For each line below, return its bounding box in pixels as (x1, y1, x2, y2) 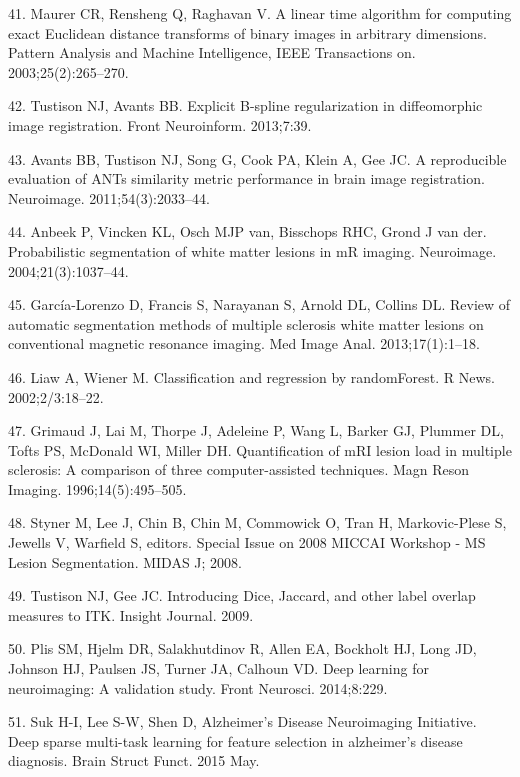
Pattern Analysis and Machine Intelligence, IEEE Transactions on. (8, 42, 416, 63)
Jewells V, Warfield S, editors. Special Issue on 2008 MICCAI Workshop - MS (8, 532, 486, 553)
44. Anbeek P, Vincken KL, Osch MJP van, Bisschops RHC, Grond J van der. (8, 221, 487, 242)
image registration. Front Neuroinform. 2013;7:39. (8, 114, 312, 135)
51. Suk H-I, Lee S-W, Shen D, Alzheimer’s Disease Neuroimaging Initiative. (8, 711, 477, 732)
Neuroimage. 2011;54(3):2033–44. (8, 187, 210, 208)
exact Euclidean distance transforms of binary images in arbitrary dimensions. (8, 22, 487, 43)
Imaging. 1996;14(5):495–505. (8, 478, 187, 499)
